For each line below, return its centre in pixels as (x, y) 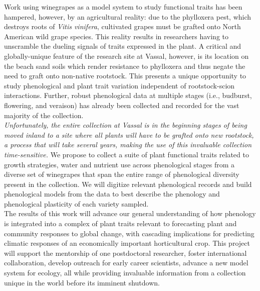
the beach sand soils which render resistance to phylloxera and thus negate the (125, 66)
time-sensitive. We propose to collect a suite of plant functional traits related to (126, 154)
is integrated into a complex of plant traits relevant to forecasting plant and (120, 223)
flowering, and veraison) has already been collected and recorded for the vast (122, 105)
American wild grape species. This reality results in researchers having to (116, 36)
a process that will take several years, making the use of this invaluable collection (128, 144)
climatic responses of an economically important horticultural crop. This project (127, 243)
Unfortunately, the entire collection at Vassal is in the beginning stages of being (125, 125)
